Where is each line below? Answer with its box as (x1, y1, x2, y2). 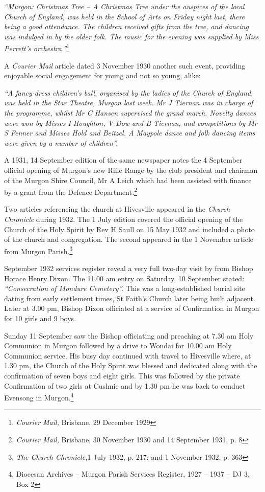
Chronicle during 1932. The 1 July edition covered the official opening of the (4, 214, 243, 224)
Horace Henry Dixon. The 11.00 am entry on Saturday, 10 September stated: (4, 273, 245, 283)
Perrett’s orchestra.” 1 (4, 41, 70, 54)
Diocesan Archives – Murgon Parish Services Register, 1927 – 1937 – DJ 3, (16, 468, 250, 479)
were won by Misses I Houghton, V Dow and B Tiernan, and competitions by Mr (4, 117, 257, 128)
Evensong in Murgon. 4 (4, 391, 74, 402)
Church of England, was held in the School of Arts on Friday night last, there (4, 11, 245, 21)
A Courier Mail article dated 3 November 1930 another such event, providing (4, 60, 246, 71)
